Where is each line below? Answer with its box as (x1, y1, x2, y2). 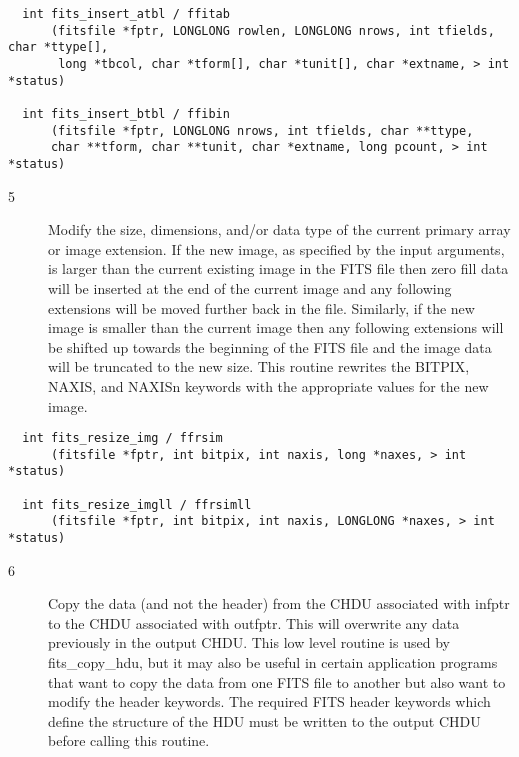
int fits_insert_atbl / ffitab (22, 7, 230, 21)
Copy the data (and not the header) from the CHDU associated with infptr (48, 593, 510, 614)
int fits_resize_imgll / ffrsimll (22, 497, 252, 512)
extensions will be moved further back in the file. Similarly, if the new (48, 297, 475, 318)
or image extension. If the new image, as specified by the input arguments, (48, 238, 505, 259)
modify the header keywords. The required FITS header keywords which (48, 691, 491, 712)
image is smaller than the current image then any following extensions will (48, 317, 504, 338)
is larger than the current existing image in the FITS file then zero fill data (48, 258, 509, 279)
